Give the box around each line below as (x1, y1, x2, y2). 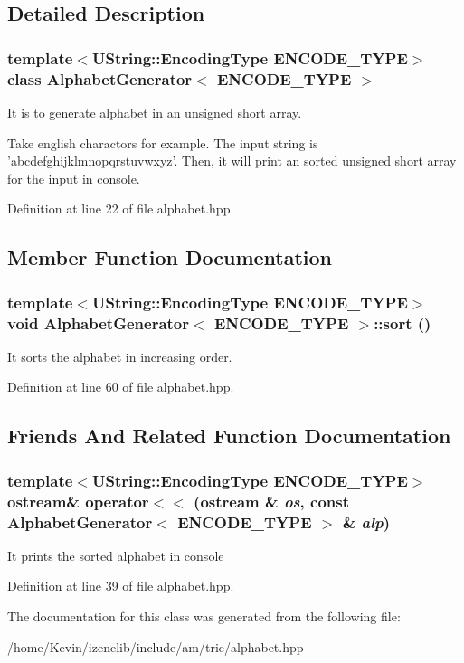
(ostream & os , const (194, 489, 349, 512)
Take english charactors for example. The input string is (7, 133, 318, 152)
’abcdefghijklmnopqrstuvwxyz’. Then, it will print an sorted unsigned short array (7, 151, 457, 170)
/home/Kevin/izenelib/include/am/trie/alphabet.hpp (7, 637, 304, 656)
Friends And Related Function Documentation (7, 421, 451, 450)
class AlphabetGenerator (7, 67, 193, 90)
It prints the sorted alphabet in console (7, 545, 224, 564)
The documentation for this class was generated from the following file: (7, 607, 401, 626)
